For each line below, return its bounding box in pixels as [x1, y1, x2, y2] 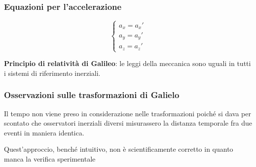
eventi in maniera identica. [4, 127, 84, 137]
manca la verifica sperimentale [4, 153, 96, 164]
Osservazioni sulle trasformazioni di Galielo [4, 89, 180, 101]
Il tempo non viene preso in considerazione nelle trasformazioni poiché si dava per [4, 108, 251, 118]
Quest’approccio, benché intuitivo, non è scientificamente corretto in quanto [4, 144, 233, 154]
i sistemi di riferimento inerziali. [4, 67, 101, 78]
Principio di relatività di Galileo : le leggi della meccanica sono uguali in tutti [4, 58, 251, 68]
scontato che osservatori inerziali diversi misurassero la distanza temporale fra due [4, 118, 252, 128]
